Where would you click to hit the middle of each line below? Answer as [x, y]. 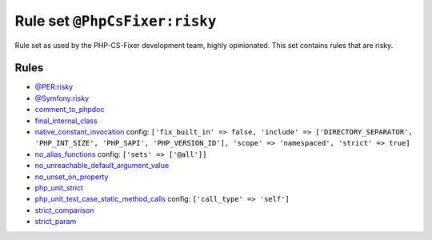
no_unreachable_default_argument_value [102, 166]
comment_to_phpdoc [70, 110]
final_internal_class [66, 121]
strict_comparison [64, 210]
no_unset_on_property [72, 177]
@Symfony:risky [62, 98]
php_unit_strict [59, 187]
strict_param [56, 222]
